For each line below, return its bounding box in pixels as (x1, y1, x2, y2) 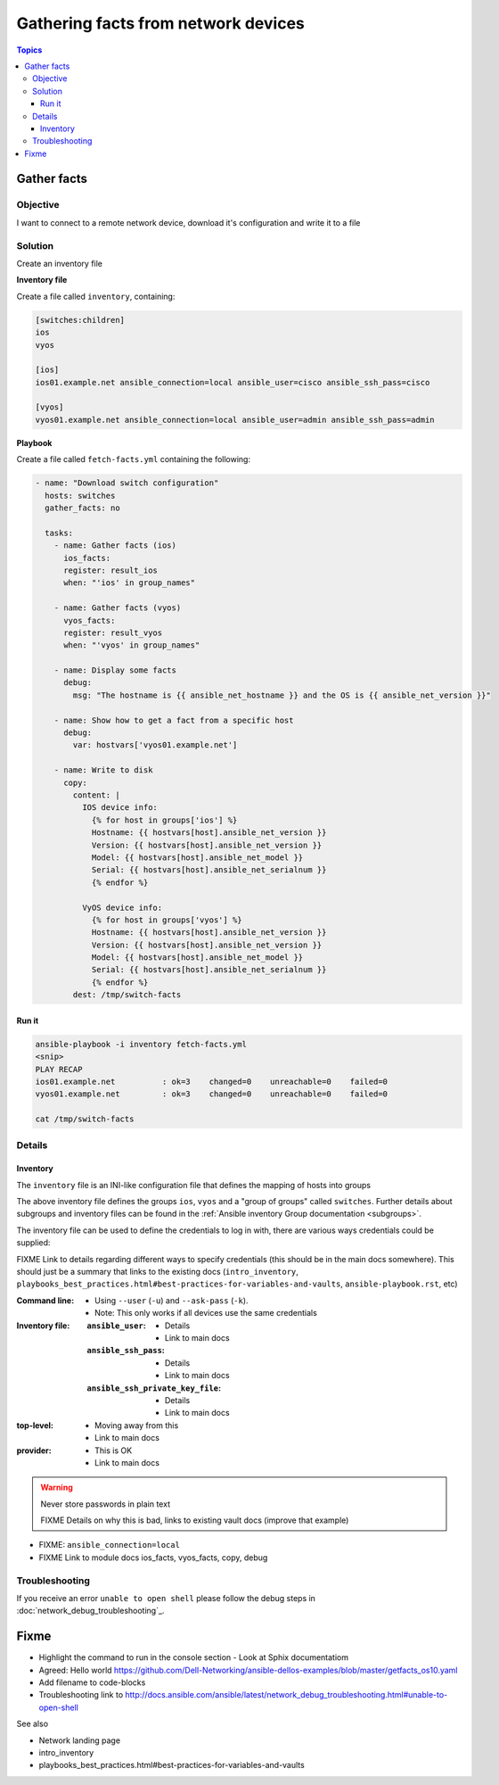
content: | (72, 789, 120, 800)
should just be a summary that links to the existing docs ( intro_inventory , (16, 1267, 299, 1277)
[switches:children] (35, 315, 125, 325)
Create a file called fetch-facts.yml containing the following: (16, 454, 251, 465)
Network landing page (38, 1735, 120, 1746)
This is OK (94, 1445, 133, 1456)
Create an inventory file (16, 258, 102, 269)
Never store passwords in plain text (40, 1499, 171, 1509)
